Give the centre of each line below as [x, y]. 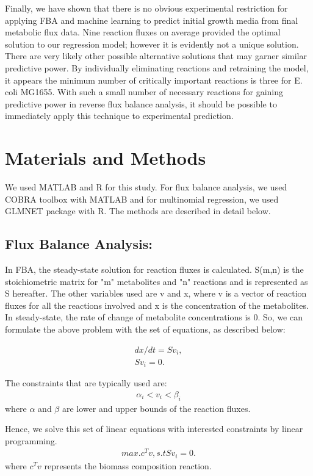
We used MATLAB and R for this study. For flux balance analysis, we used [146, 187]
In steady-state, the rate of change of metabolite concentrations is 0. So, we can [154, 317]
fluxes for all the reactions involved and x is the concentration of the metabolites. [157, 305]
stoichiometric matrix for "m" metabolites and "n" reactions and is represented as [156, 281]
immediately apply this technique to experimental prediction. [119, 116]
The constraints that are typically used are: [86, 383]
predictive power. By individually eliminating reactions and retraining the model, [157, 67]
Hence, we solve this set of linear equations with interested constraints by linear [154, 429]
